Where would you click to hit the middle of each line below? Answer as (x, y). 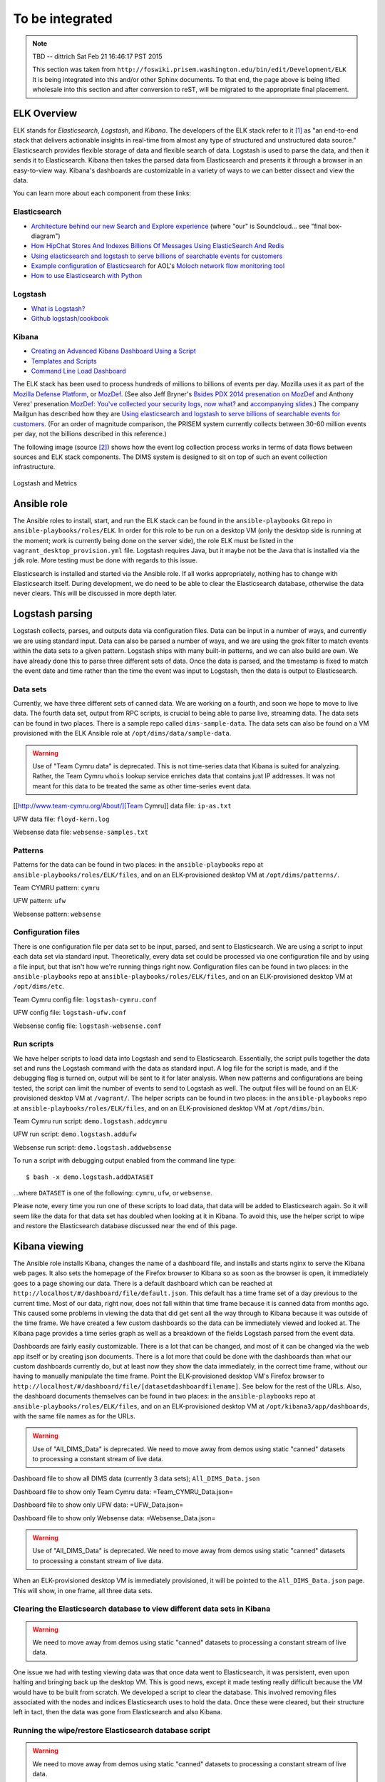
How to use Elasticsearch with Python (87, 276)
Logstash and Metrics (45, 483)
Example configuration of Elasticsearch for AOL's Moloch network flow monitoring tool (158, 266)
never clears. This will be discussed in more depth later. (95, 593)
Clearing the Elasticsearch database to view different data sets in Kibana (142, 1609)
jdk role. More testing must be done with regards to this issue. (105, 560)
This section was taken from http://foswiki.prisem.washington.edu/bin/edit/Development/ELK (190, 69)
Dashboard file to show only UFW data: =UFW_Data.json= (98, 1505)
